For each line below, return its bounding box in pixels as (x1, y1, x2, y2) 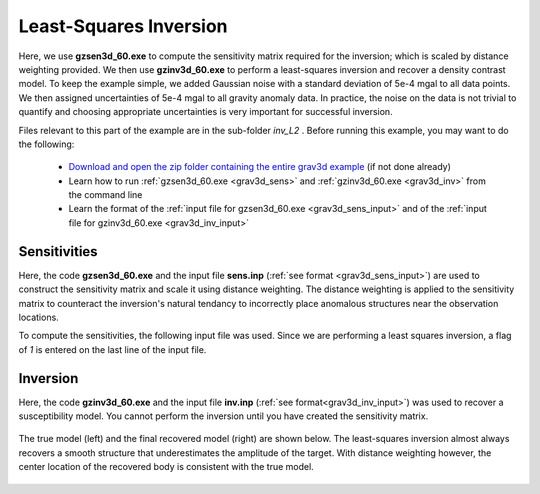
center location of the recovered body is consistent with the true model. (18, 461, 314, 473)
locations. (18, 311, 59, 323)
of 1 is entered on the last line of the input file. (18, 343, 207, 355)
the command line (68, 189, 143, 201)
